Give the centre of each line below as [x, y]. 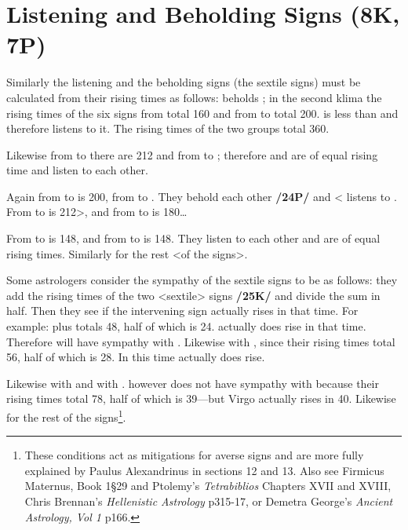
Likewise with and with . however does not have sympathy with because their [193, 383]
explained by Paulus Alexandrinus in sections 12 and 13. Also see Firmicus [204, 470]
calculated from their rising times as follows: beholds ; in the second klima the [194, 97]
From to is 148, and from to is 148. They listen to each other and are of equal [193, 238]
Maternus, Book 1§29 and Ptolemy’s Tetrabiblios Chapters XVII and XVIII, [208, 486]
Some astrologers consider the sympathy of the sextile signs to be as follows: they [202, 280]
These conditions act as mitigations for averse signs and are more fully [194, 455]
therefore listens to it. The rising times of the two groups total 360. [168, 128]
